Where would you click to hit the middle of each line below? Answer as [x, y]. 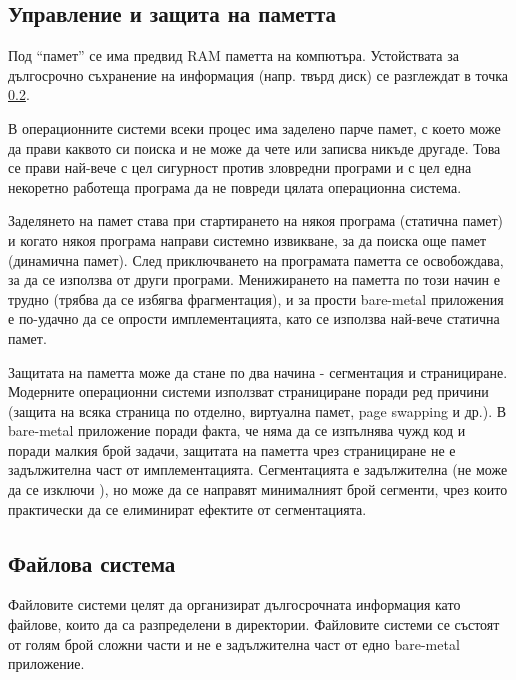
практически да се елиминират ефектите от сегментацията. [187, 508]
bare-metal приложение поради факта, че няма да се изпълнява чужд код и [237, 430]
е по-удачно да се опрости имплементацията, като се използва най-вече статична [254, 318]
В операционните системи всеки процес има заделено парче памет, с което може [254, 127]
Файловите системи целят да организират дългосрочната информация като [234, 604]
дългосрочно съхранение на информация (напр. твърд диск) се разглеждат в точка [258, 74]
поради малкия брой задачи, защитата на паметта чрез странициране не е [232, 449]
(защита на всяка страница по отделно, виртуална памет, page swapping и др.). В [257, 410]
